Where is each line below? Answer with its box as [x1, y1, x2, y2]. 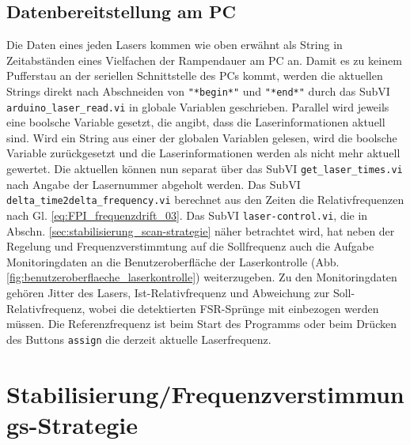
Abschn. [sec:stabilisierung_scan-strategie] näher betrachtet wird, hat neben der [6, 222, 395, 239]
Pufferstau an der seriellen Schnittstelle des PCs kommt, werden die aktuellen [6, 67, 383, 84]
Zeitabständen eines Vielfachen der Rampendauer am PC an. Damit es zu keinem [6, 51, 402, 68]
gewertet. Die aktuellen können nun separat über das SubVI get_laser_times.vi [6, 160, 403, 177]
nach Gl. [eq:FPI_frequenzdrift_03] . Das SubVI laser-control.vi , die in [6, 206, 368, 223]
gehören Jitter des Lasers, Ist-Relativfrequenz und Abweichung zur [6, 285, 330, 301]
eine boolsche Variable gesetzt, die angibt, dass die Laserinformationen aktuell [6, 114, 385, 130]
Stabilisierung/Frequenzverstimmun [6, 377, 404, 409]
